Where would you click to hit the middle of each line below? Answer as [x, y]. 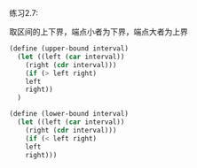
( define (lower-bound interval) [69, 114]
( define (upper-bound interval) [69, 49]
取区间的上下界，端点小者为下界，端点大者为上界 [98, 32]
